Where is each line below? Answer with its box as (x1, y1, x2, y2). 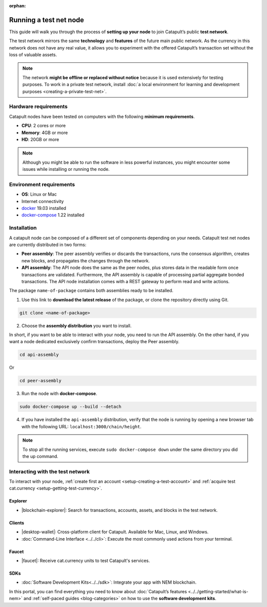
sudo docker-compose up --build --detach (19, 404, 122, 409)
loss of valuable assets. (9, 52, 57, 58)
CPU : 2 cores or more (21, 123, 66, 129)
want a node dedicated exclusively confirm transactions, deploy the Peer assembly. (9, 339, 180, 345)
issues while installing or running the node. (22, 166, 110, 172)
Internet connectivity (21, 198, 64, 204)
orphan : (9, 3, 26, 8)
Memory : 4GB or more (21, 129, 68, 136)
